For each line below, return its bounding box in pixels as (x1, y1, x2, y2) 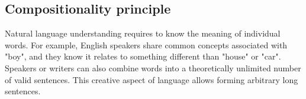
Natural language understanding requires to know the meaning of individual (5, 27, 281, 39)
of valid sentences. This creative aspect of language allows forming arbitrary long (5, 73, 298, 85)
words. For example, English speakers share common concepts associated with (5, 38, 288, 51)
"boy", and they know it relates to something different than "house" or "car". (5, 50, 281, 62)
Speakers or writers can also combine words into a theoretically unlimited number (5, 61, 301, 74)
